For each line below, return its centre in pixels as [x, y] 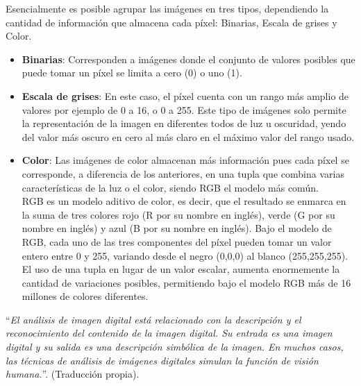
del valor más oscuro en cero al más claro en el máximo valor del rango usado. [188, 136]
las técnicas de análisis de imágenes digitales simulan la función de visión [162, 360]
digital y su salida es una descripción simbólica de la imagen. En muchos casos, [175, 347]
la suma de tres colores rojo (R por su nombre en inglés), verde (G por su [178, 214]
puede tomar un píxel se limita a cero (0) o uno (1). [132, 73]
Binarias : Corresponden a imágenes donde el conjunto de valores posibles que [188, 59]
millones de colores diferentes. [85, 296]
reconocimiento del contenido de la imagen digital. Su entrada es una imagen [169, 333]
